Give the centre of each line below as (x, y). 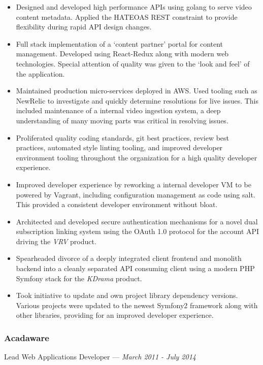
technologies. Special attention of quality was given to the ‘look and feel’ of (133, 63)
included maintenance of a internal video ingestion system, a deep (118, 110)
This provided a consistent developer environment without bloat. (117, 204)
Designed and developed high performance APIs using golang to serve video (134, 7)
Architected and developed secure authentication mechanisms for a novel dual (137, 221)
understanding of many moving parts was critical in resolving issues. (122, 120)
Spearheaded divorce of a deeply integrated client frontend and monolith (129, 258)
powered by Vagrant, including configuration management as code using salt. (136, 194)
